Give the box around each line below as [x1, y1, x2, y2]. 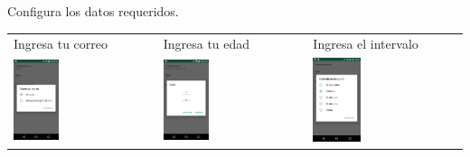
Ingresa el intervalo [313, 34, 418, 53]
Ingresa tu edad [163, 34, 250, 53]
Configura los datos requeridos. [7, 2, 179, 20]
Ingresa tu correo [14, 34, 108, 53]
